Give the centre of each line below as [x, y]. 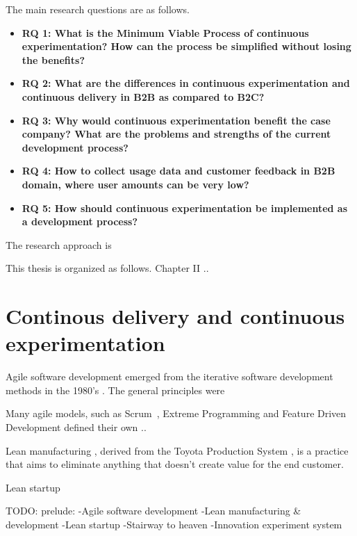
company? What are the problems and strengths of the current [176, 134]
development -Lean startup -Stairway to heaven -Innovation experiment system [174, 524]
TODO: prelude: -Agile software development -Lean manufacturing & [153, 511]
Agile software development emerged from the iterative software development [169, 376]
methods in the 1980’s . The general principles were [115, 390]
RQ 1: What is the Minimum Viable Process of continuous [165, 32]
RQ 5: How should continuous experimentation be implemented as [185, 208]
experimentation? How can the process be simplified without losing [186, 46]
